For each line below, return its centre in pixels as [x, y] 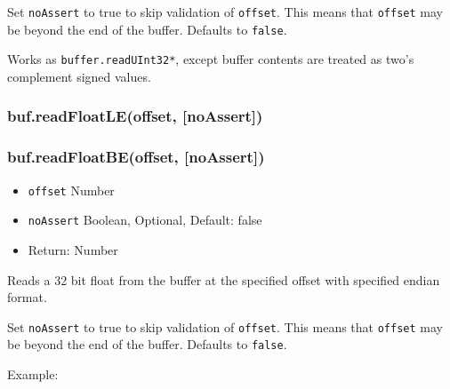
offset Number [71, 190]
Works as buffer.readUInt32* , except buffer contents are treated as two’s [211, 59]
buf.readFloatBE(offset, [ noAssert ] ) [136, 157]
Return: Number [73, 249]
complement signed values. [79, 76]
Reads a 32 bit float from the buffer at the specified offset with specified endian [224, 279]
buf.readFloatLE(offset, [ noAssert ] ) [135, 116]
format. [27, 297]
